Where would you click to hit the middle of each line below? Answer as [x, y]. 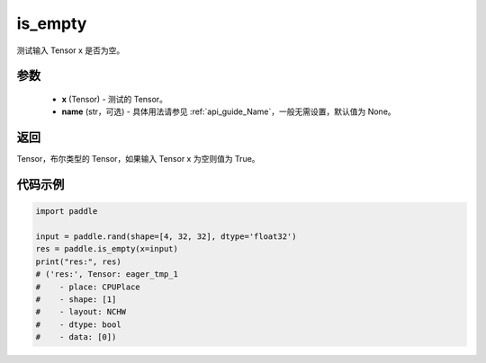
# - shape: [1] [76, 299]
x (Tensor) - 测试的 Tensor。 [115, 99]
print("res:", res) [78, 261]
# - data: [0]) [76, 337]
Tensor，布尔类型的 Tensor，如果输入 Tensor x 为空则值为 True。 [138, 159]
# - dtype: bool [78, 324]
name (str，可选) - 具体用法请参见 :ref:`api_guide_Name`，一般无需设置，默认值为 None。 [229, 111]
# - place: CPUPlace [88, 287]
